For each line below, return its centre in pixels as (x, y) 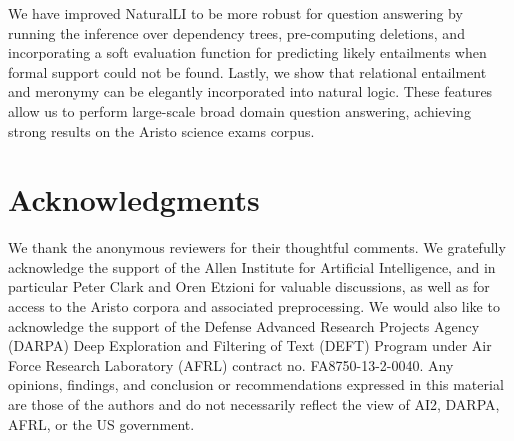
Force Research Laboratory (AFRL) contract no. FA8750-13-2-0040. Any (231, 364)
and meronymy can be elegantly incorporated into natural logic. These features (250, 91)
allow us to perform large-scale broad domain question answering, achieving (239, 110)
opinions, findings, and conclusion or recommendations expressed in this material (256, 384)
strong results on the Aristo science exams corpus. (161, 130)
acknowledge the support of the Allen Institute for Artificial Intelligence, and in (252, 266)
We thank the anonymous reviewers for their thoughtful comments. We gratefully (257, 247)
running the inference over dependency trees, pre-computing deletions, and (236, 32)
